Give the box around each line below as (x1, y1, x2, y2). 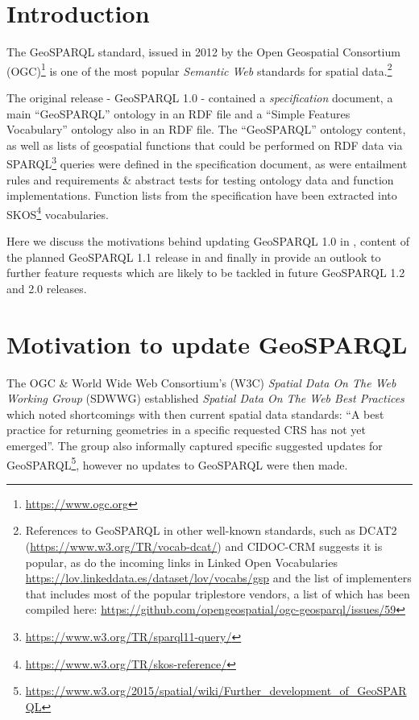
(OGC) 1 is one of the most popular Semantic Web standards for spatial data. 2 (6, 60, 392, 79)
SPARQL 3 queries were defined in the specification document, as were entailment (6, 153, 408, 172)
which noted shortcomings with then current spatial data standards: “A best (6, 405, 384, 422)
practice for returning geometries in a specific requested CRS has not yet (6, 421, 366, 438)
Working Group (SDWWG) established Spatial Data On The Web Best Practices (6, 390, 404, 407)
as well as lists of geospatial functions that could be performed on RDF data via (6, 136, 403, 153)
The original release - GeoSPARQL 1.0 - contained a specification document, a (6, 89, 393, 106)
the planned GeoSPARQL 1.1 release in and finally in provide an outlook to (6, 248, 381, 265)
